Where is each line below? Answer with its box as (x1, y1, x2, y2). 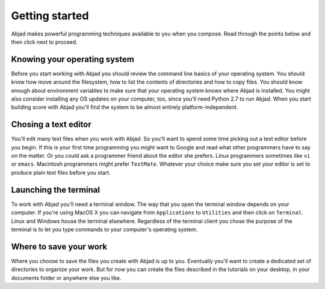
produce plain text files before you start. (11, 169, 111, 176)
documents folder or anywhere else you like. (11, 274, 122, 281)
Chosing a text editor (11, 119, 91, 129)
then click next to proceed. (11, 38, 78, 45)
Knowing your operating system (11, 54, 135, 64)
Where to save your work (11, 241, 108, 252)
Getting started (11, 9, 89, 22)
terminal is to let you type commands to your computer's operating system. (11, 226, 198, 233)
